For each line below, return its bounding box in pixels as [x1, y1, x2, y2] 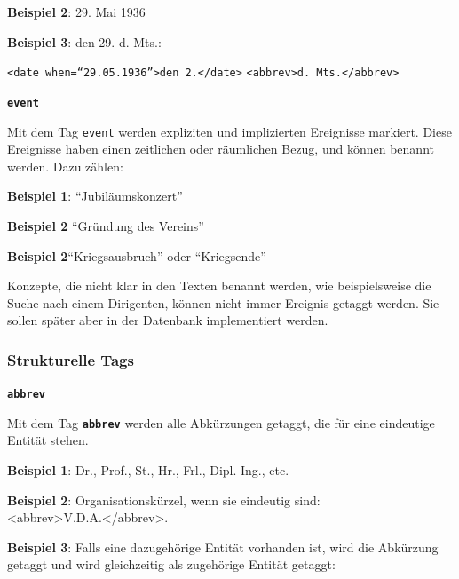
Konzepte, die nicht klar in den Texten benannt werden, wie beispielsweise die [7, 276, 431, 295]
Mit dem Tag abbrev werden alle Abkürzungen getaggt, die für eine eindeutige [7, 413, 435, 432]
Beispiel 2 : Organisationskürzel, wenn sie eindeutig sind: [7, 490, 321, 509]
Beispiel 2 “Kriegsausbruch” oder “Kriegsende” [7, 246, 266, 265]
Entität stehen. [7, 431, 89, 449]
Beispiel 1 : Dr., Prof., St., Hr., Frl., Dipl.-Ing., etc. [7, 461, 289, 480]
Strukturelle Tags [7, 348, 134, 370]
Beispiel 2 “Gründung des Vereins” [7, 216, 204, 234]
